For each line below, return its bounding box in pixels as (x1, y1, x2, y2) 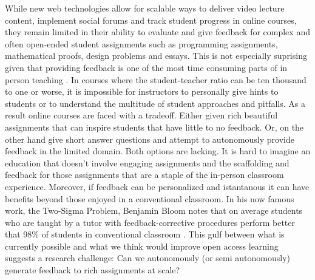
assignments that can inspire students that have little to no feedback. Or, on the (5, 120, 304, 133)
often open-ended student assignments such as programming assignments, (5, 37, 278, 50)
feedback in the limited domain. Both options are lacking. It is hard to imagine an (5, 145, 311, 157)
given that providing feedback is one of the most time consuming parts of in (5, 61, 288, 73)
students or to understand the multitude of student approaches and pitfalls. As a (5, 97, 305, 109)
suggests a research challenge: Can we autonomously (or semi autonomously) (5, 251, 290, 264)
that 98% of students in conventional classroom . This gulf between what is (5, 228, 285, 241)
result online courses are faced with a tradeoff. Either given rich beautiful (5, 109, 278, 121)
